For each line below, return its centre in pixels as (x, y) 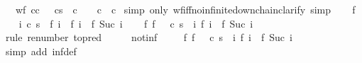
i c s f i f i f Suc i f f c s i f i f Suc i (136, 23)
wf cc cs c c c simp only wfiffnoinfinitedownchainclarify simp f (185, 9)
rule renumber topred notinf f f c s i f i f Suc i (149, 37)
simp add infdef (41, 51)
